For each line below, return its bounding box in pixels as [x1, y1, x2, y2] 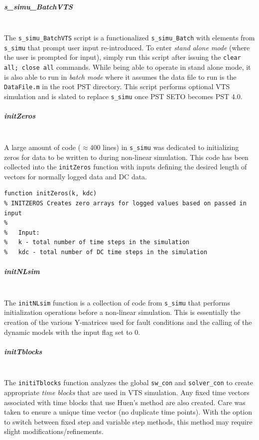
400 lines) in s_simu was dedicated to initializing [90, 142, 239, 152]
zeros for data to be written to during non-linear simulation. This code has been [4, 151, 249, 162]
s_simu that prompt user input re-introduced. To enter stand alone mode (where [4, 42, 250, 52]
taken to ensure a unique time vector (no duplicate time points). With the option [4, 407, 253, 417]
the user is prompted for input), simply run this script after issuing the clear [4, 52, 241, 62]
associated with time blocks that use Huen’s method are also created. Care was [4, 397, 246, 407]
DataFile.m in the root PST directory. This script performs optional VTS [4, 81, 230, 92]
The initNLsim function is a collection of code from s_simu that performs [4, 297, 230, 307]
